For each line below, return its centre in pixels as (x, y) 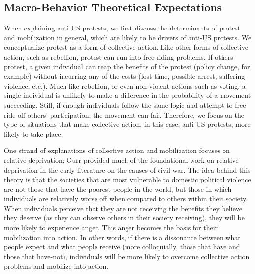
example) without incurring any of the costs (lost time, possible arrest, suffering (125, 76)
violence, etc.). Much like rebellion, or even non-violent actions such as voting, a (125, 85)
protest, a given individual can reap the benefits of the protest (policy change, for (127, 66)
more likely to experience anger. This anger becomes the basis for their (111, 228)
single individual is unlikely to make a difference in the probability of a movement (127, 95)
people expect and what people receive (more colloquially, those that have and (122, 247)
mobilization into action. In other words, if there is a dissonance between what (122, 237)
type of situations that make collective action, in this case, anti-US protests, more (127, 124)
